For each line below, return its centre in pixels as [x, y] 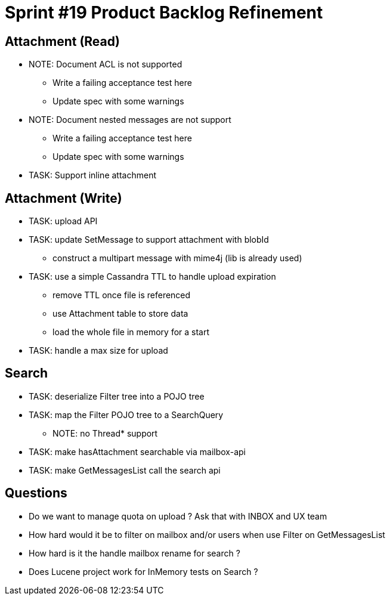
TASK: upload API [63, 221]
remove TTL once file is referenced [122, 295]
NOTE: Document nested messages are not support [130, 120]
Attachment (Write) [64, 198]
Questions [36, 493]
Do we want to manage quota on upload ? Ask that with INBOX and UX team [178, 516]
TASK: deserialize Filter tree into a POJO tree [117, 396]
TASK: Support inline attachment [92, 175]
